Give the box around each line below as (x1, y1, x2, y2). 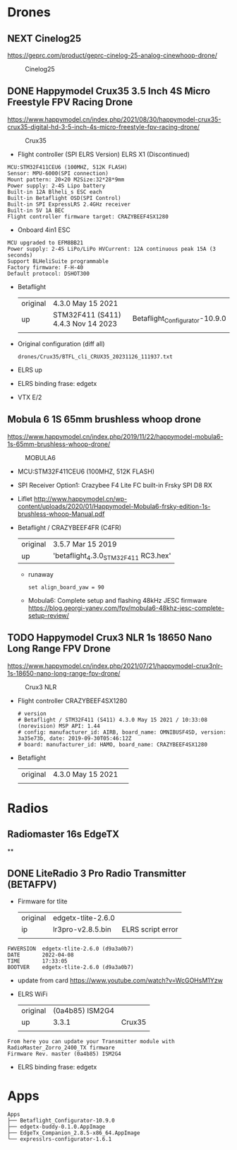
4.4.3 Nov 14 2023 (52, 319, 118, 329)
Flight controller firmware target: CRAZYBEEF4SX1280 (7, 213, 169, 220)
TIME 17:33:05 (7, 958, 68, 965)
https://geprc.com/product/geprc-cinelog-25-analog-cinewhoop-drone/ (7, 51, 217, 59)
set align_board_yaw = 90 (28, 584, 104, 591)
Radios (7, 800, 49, 816)
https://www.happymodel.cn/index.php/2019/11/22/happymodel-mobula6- (7, 432, 224, 440)
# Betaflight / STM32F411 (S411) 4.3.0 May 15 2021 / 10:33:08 (17, 716, 208, 723)
